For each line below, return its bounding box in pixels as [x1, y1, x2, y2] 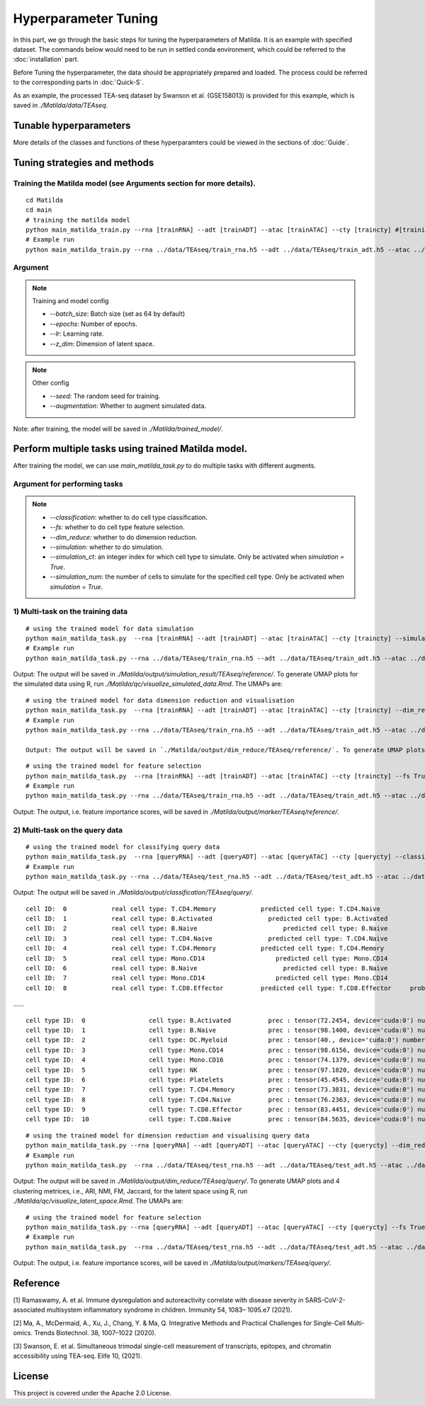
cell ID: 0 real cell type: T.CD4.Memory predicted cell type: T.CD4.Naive [25, 905, 380, 913]
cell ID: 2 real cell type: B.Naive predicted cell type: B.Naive [25, 924, 388, 933]
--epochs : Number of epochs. [50, 319, 137, 328]
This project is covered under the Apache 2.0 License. [13, 1388, 171, 1397]
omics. [13, 1329, 33, 1337]
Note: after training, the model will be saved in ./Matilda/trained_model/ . [13, 424, 223, 433]
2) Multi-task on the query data [13, 825, 123, 835]
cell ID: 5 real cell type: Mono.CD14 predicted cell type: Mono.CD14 [25, 954, 388, 963]
